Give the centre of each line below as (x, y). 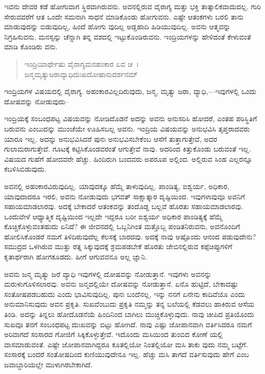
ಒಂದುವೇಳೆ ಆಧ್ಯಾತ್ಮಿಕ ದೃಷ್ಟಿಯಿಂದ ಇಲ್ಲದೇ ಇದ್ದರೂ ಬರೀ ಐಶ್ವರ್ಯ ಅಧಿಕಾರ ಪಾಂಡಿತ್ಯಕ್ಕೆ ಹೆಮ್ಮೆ (113, 216)
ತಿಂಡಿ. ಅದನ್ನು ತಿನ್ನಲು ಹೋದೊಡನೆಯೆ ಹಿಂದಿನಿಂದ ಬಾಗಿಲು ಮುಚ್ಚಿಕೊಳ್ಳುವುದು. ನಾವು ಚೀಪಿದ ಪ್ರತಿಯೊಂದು (129, 314)
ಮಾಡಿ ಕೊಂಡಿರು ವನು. (31, 46)
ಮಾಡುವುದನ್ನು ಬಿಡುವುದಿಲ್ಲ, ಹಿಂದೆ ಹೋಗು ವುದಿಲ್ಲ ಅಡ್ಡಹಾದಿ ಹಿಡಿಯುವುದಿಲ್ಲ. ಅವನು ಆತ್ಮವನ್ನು (117, 26)
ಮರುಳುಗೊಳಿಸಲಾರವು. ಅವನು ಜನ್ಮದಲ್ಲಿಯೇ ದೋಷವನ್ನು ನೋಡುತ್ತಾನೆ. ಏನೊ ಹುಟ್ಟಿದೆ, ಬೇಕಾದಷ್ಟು (121, 284)
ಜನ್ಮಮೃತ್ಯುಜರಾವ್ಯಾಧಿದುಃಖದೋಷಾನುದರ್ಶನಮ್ (81, 74)
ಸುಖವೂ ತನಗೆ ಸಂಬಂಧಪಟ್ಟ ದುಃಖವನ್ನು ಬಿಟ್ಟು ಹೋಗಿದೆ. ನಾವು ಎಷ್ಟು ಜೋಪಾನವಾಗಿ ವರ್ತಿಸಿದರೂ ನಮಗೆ (128, 324)
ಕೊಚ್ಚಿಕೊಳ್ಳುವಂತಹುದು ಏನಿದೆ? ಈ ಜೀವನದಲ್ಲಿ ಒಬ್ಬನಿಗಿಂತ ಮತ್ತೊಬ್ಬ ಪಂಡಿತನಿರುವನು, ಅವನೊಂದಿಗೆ (122, 226)
